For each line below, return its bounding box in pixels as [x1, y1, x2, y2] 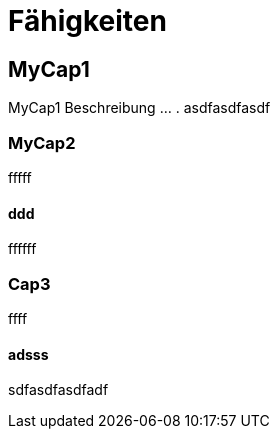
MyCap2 [8, 132, 76, 153]
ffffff [8, 240, 37, 258]
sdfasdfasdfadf [8, 381, 109, 399]
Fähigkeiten [8, 4, 167, 38]
